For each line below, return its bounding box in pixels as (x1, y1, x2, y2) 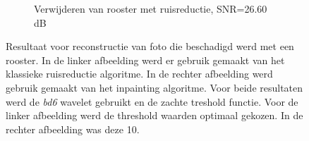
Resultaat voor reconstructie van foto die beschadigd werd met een (6, 39, 294, 54)
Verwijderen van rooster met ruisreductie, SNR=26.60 (34, 1, 267, 16)
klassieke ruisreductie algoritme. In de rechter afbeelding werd (6, 66, 273, 81)
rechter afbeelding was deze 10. (6, 121, 140, 136)
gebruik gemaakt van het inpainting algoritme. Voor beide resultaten (6, 80, 303, 94)
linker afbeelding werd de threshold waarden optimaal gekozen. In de (6, 108, 303, 123)
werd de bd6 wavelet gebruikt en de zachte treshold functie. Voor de (6, 94, 298, 109)
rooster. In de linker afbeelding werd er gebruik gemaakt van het (6, 52, 285, 67)
